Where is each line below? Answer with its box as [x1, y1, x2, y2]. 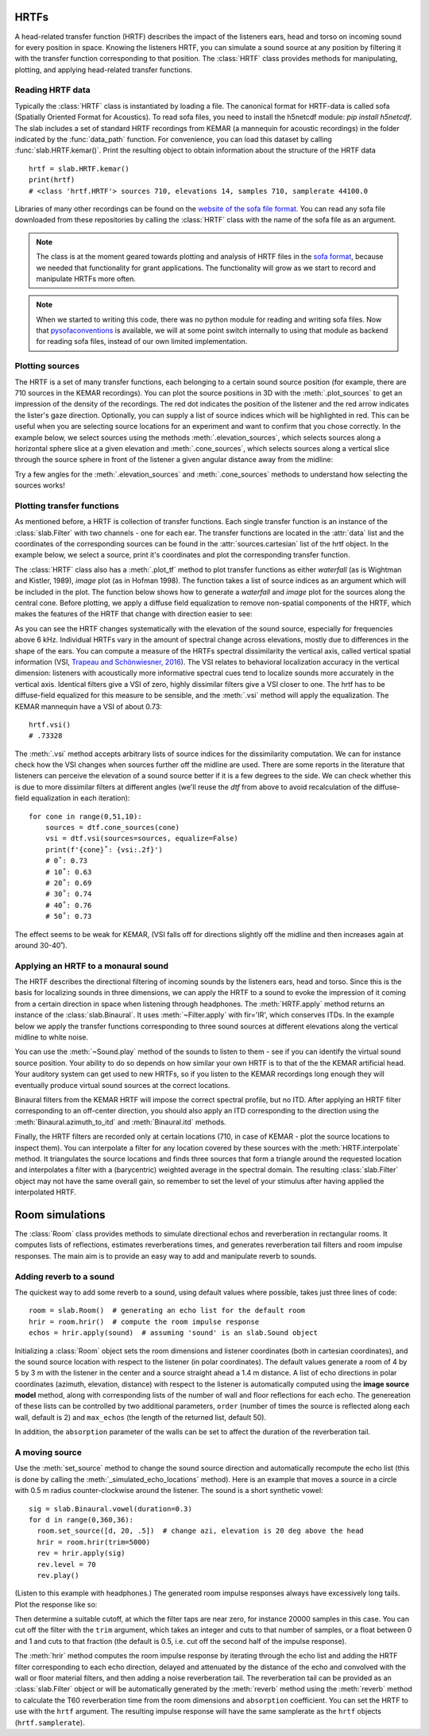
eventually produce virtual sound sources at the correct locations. [14, 1080, 230, 1090]
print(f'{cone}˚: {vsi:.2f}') [44, 845, 163, 854]
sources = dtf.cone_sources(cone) [44, 823, 180, 832]
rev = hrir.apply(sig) [37, 1549, 126, 1558]
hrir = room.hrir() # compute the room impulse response [29, 1317, 260, 1326]
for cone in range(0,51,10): [29, 812, 142, 821]
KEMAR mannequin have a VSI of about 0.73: [14, 701, 162, 711]
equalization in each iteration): [30, 793, 130, 803]
